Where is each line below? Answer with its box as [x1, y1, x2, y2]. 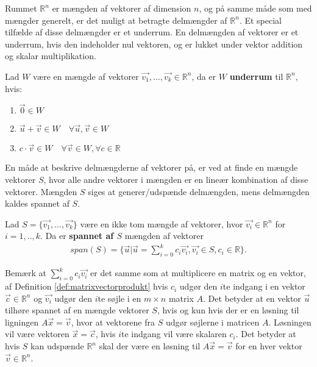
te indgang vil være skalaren [121, 327, 227, 340]
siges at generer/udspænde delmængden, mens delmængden [88, 185, 310, 198]
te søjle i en [98, 291, 141, 304]
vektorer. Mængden [5, 185, 77, 198]
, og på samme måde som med [199, 2, 312, 14]
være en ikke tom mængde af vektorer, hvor [80, 217, 243, 230]
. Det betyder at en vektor [202, 291, 301, 304]
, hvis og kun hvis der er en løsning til [157, 304, 299, 316]
